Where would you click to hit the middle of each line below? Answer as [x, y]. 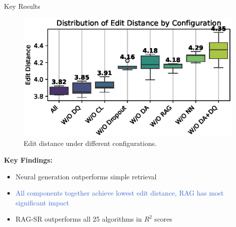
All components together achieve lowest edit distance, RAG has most [119, 193]
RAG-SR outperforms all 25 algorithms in [79, 219]
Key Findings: [28, 159]
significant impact [42, 202]
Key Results [22, 6]
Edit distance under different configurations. [90, 143]
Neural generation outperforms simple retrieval [86, 176]
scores [163, 219]
